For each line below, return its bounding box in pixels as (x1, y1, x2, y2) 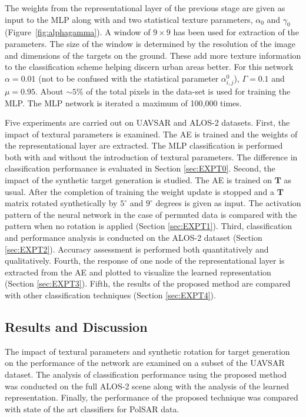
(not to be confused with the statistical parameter (38, 72, 219, 84)
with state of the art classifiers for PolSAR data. (5, 402, 179, 415)
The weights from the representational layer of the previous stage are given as (5, 2, 285, 14)
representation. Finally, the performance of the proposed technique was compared (5, 391, 298, 403)
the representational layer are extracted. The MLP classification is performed (5, 139, 283, 152)
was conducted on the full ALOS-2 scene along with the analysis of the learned (5, 379, 290, 392)
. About (35, 85, 64, 97)
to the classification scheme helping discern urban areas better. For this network (5, 60, 294, 73)
